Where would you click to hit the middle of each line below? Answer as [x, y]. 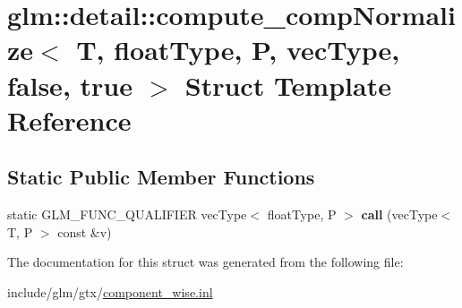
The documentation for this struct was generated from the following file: [205, 262]
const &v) [85, 231]
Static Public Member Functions [161, 177]
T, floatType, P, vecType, [238, 50]
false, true [70, 85]
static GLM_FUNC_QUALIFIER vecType [127, 214]
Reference [69, 120]
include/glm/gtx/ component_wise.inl [110, 291]
